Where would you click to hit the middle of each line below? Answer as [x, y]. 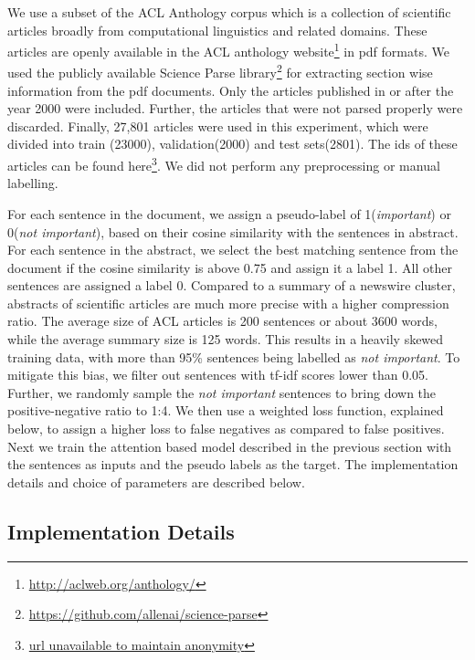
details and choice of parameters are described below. [156, 482]
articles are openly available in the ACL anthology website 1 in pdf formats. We [228, 50]
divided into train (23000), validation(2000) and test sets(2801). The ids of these [232, 144]
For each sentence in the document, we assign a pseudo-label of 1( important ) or [229, 213]
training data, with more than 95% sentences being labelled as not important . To [234, 356]
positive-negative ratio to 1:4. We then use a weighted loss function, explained [226, 410]
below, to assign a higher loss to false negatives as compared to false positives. [226, 429]
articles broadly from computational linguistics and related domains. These [217, 30]
